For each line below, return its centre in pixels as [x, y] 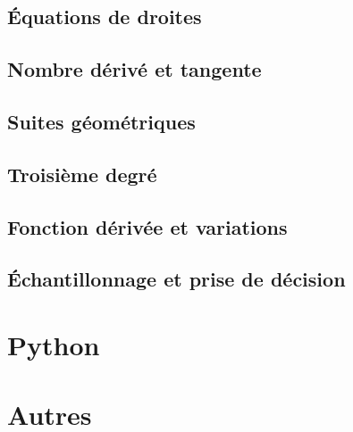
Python [54, 344]
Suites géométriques [101, 121]
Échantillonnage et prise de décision [176, 279]
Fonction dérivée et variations [147, 226]
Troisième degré [82, 174]
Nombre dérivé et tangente [134, 69]
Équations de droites [105, 17]
